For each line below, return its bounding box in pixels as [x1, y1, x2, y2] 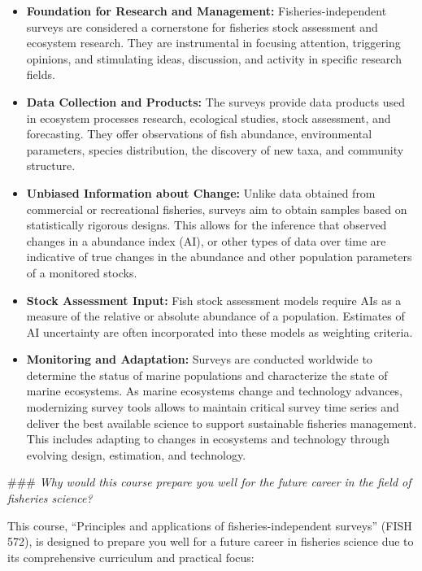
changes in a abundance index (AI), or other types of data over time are [26, 232, 386, 249]
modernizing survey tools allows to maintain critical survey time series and [26, 399, 399, 416]
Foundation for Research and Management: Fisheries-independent [26, 2, 387, 19]
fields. [26, 66, 55, 83]
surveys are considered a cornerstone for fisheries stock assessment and [26, 18, 378, 35]
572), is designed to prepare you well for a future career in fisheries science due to [7, 533, 414, 550]
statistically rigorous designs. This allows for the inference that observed [26, 216, 387, 233]
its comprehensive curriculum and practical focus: [7, 548, 255, 565]
